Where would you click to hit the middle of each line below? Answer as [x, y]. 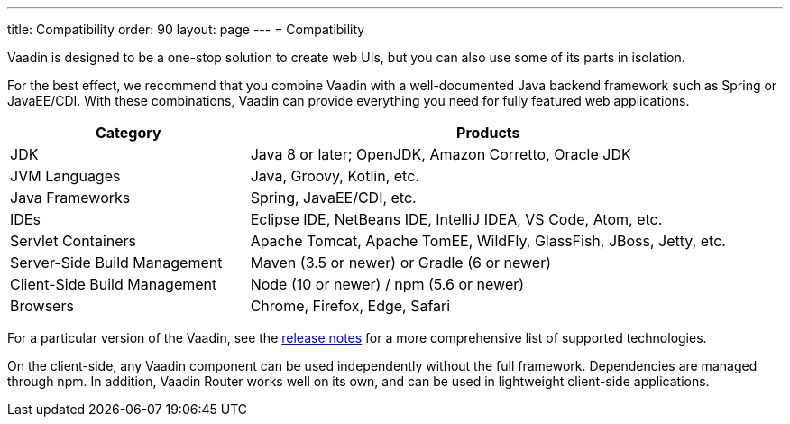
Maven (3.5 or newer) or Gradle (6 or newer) [401, 263]
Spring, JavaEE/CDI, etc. [333, 198]
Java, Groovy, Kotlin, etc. [335, 176]
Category [128, 133]
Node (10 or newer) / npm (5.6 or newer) [387, 284]
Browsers [42, 306]
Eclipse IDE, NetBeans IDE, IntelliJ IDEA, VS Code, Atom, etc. [456, 219]
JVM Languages [65, 176]
